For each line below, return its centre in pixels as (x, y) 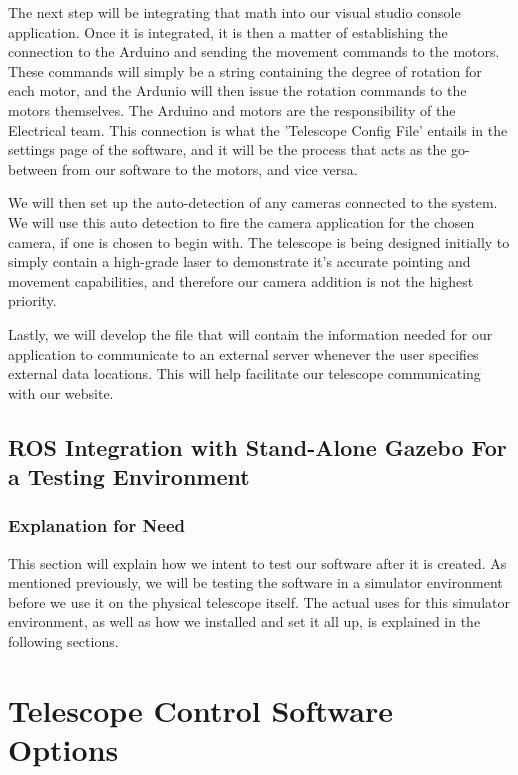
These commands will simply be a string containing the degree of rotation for (245, 70)
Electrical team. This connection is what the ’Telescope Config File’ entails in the (258, 129)
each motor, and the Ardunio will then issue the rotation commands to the (237, 90)
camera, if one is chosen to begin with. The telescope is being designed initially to (259, 241)
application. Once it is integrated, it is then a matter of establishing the (228, 31)
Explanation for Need (96, 525)
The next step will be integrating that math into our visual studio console (234, 12)
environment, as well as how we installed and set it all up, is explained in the (244, 621)
